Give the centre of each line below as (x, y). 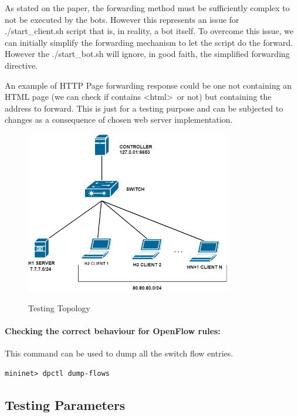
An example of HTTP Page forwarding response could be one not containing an (148, 85)
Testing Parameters (65, 404)
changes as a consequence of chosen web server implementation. (119, 120)
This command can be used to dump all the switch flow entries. (119, 353)
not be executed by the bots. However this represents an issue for (122, 19)
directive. (21, 65)
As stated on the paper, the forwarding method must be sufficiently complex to (147, 8)
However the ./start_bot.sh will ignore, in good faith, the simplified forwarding (147, 54)
